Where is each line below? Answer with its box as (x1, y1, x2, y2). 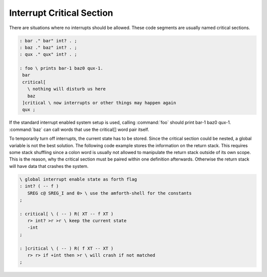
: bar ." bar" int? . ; (19, 38, 78, 43)
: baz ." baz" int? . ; (19, 44, 78, 50)
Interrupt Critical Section (9, 7, 113, 18)
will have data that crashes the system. (9, 163, 89, 169)
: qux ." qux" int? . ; (19, 52, 78, 57)
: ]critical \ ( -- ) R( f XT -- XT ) (19, 245, 114, 251)
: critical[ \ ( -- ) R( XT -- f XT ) (19, 211, 114, 217)
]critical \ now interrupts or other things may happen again (22, 100, 177, 106)
